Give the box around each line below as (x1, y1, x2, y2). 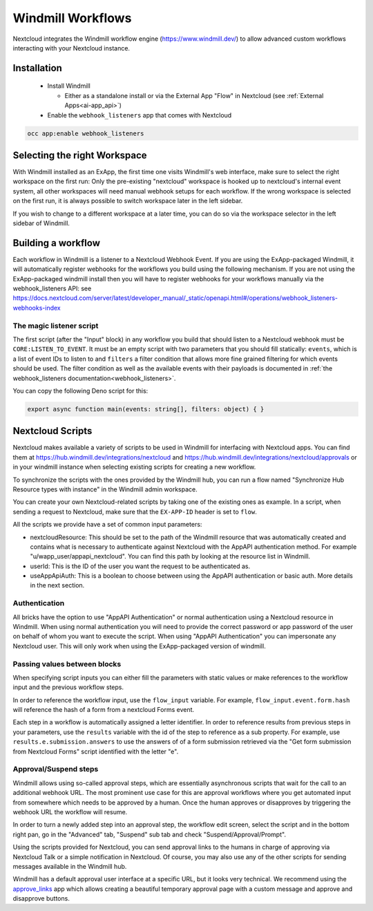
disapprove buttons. (12, 894, 70, 903)
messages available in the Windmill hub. (12, 862, 127, 870)
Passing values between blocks (12, 659, 122, 668)
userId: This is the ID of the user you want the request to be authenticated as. (30, 562, 251, 570)
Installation (12, 62, 62, 74)
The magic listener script (12, 321, 99, 330)
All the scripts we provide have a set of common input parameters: (12, 520, 202, 529)
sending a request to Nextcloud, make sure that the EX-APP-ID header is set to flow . (12, 507, 257, 516)
